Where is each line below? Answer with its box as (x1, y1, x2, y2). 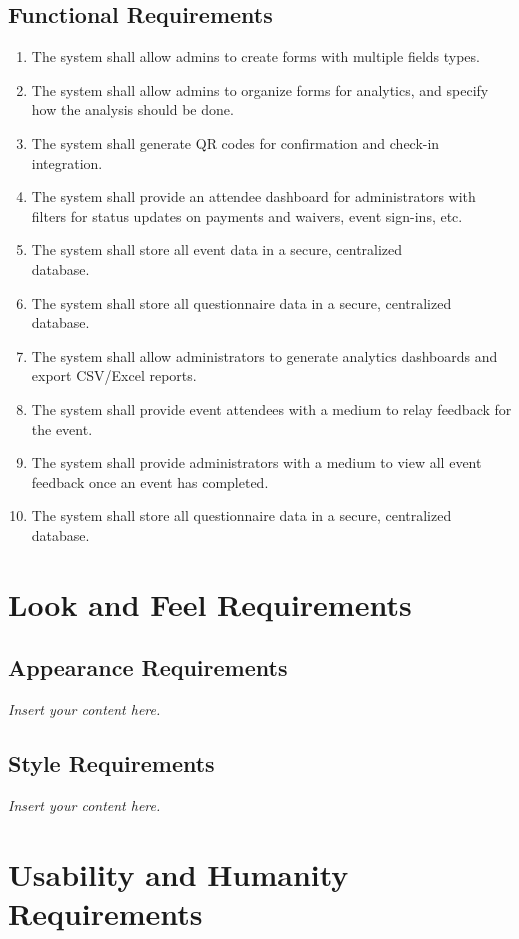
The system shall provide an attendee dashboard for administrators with (31, 186, 476, 207)
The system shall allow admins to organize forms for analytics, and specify (31, 79, 489, 100)
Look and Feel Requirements (8, 583, 412, 624)
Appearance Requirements (8, 652, 288, 683)
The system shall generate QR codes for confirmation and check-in (31, 132, 440, 153)
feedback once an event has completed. (31, 471, 269, 492)
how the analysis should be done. (31, 99, 234, 120)
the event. (31, 418, 93, 439)
